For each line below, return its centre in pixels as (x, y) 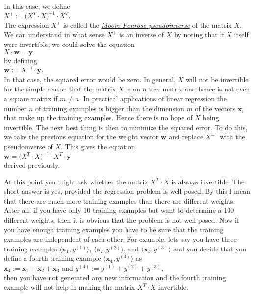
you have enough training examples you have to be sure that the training (114, 229)
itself (241, 34)
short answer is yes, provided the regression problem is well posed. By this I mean (127, 191)
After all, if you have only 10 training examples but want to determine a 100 (119, 210)
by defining (21, 60)
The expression (26, 25)
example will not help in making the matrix (70, 287)
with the (232, 137)
